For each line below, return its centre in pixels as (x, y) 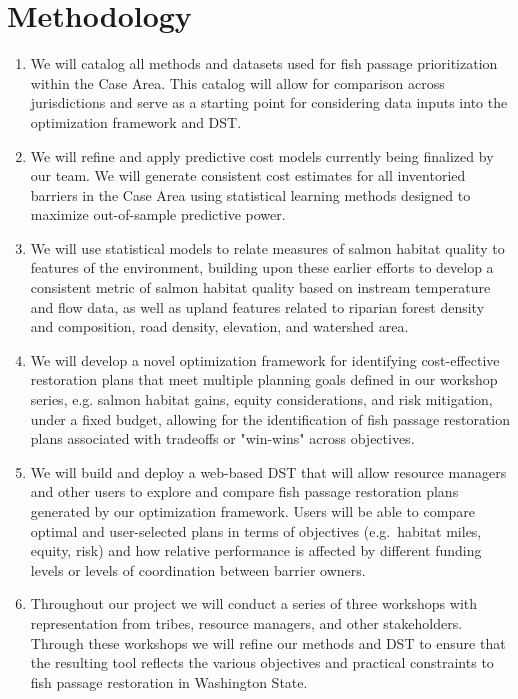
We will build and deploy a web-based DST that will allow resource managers (268, 471)
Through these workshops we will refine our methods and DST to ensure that (268, 642)
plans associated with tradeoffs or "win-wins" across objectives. (222, 438)
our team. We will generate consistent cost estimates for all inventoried (248, 175)
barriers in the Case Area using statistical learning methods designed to (250, 194)
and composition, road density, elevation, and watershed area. (219, 326)
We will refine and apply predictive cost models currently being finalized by (262, 155)
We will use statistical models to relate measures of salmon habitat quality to (267, 247)
